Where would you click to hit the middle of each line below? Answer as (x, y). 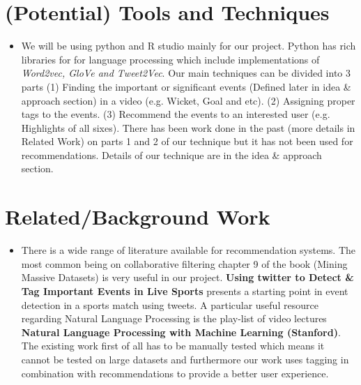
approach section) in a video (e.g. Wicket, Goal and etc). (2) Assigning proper (188, 100)
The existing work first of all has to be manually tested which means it (173, 346)
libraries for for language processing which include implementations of (170, 59)
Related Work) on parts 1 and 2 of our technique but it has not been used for (187, 141)
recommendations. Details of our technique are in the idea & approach (171, 154)
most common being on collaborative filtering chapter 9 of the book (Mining (184, 263)
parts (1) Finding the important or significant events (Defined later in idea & (186, 86)
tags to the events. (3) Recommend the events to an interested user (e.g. (176, 114)
